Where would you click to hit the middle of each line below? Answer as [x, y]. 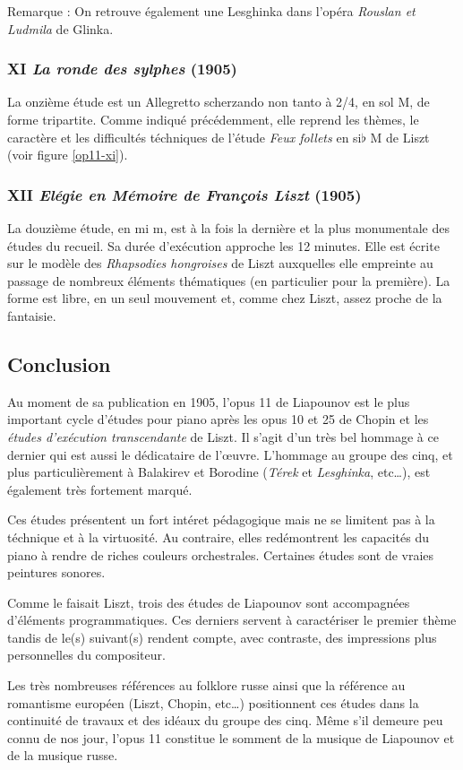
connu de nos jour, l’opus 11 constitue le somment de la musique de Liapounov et [231, 737]
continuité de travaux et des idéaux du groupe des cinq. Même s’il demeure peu [225, 720]
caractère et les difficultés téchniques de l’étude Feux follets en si [184, 137]
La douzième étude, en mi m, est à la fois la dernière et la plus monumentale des [229, 228]
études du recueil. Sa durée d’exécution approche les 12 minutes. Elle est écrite [223, 245]
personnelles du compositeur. [86, 655]
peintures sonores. [56, 572]
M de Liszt [400, 137]
